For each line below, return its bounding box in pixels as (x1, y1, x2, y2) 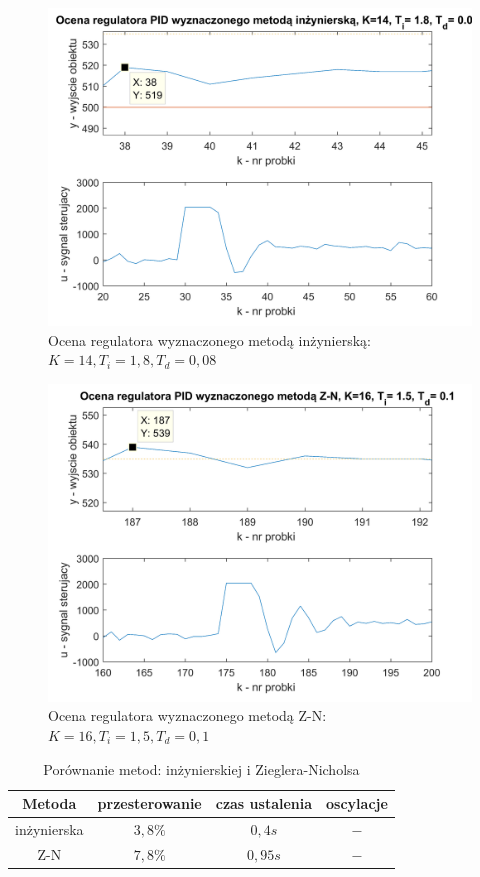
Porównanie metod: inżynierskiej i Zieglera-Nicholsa (43, 758, 360, 779)
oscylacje (326, 793, 388, 814)
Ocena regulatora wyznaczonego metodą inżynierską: (48, 329, 371, 350)
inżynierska (15, 819, 84, 839)
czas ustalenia (215, 793, 313, 814)
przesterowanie (97, 793, 202, 814)
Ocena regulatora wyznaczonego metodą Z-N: (48, 705, 327, 726)
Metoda (22, 793, 77, 814)
